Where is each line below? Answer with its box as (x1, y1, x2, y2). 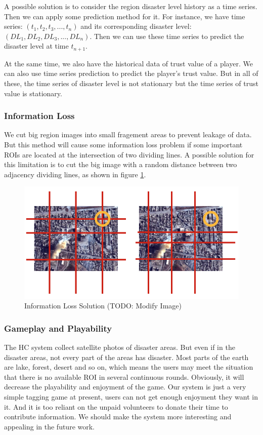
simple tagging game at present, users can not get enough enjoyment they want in (4, 391, 258, 402)
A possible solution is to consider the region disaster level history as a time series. (4, 1, 257, 11)
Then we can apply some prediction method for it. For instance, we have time (4, 11, 245, 21)
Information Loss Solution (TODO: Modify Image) (24, 300, 182, 311)
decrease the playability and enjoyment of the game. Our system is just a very (4, 381, 246, 392)
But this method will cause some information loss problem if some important (4, 139, 243, 150)
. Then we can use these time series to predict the (90, 30, 244, 41)
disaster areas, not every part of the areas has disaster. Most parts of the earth (4, 351, 249, 362)
